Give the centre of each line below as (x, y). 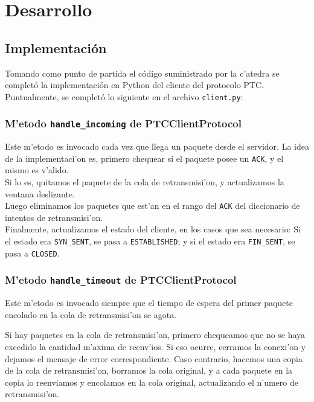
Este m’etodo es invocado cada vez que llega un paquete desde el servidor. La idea (157, 146)
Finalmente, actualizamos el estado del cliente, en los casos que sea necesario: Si (153, 229)
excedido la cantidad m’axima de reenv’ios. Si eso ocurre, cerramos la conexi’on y (155, 346)
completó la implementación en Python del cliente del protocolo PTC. (134, 85)
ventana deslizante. (40, 193)
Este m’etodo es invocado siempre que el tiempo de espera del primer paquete (149, 303)
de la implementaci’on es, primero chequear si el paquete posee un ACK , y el (144, 158)
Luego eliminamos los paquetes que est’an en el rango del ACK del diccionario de (152, 206)
